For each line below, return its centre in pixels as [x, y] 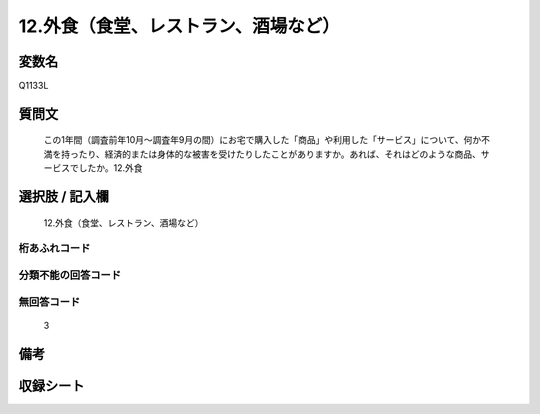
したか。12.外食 [110, 168]
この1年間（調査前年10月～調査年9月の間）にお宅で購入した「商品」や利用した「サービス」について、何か [262, 140]
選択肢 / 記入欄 [64, 196]
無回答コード [49, 302]
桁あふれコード [54, 248]
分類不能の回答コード [70, 275]
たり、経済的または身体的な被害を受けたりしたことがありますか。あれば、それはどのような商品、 [280, 154]
